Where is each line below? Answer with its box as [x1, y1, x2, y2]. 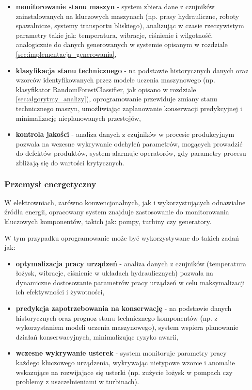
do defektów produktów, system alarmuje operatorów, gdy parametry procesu [16, 148, 246, 158]
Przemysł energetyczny [4, 178, 96, 190]
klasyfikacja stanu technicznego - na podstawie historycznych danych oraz [16, 65, 249, 75]
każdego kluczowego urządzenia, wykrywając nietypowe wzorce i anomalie [16, 357, 235, 368]
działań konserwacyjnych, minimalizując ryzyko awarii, [16, 331, 178, 341]
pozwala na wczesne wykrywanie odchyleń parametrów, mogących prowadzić [16, 138, 243, 148]
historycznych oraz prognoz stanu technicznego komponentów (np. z [16, 312, 218, 323]
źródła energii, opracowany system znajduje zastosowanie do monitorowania [4, 207, 229, 217]
